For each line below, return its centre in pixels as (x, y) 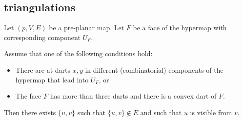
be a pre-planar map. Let (87, 28)
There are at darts (43, 70)
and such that (161, 112)
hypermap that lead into (52, 79)
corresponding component (42, 37)
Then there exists (30, 112)
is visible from (211, 112)
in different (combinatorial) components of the (154, 70)
